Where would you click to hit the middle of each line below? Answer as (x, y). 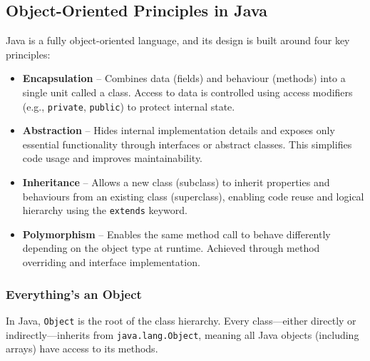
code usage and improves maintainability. (113, 158)
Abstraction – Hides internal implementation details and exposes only (179, 130)
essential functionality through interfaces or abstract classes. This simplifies (187, 144)
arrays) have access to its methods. (82, 349)
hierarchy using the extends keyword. (105, 210)
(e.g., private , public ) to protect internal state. (129, 106)
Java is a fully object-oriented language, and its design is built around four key (178, 40)
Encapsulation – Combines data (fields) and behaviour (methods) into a (184, 78)
